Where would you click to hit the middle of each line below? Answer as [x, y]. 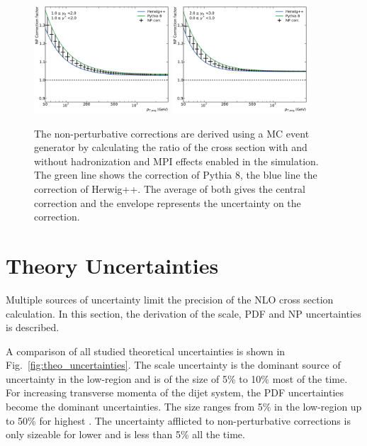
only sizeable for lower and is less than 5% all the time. [125, 434]
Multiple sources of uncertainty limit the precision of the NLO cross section [170, 299]
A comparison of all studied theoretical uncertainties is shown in [146, 351]
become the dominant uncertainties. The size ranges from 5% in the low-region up [184, 407]
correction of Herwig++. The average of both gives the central [170, 189]
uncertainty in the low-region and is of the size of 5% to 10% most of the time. [177, 378]
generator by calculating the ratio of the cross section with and [171, 147]
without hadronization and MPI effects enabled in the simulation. [176, 161]
